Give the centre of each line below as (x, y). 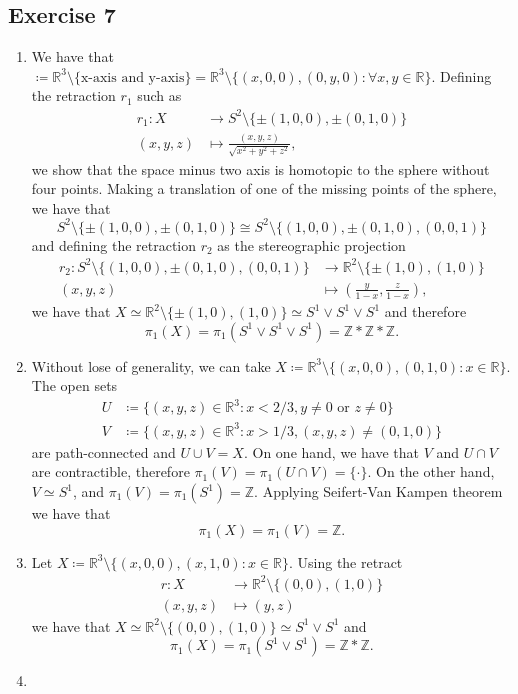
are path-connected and (103, 451)
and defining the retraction (114, 244)
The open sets (74, 385)
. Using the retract (345, 561)
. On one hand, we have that (331, 451)
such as (159, 95)
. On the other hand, (431, 471)
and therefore (425, 311)
